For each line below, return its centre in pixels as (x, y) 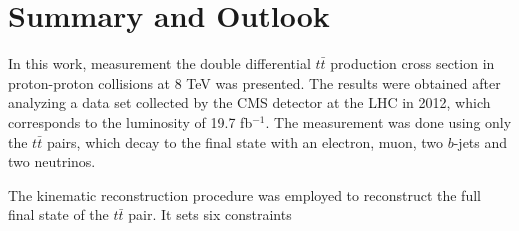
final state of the (58, 214)
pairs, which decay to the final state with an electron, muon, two (244, 141)
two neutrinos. (52, 161)
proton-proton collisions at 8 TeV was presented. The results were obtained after (254, 82)
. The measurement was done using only (388, 121)
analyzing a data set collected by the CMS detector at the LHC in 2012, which (249, 102)
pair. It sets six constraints (210, 214)
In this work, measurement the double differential (159, 63)
